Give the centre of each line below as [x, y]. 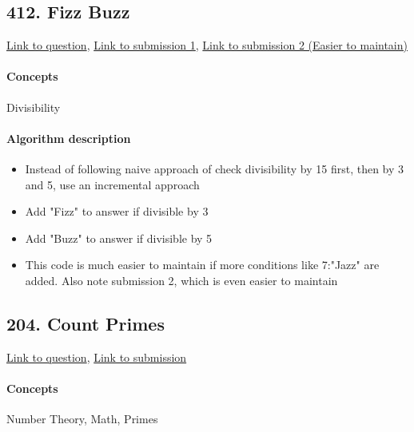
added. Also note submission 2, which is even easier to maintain [181, 280]
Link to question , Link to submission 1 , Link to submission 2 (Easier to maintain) [207, 45]
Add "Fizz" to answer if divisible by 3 [117, 211]
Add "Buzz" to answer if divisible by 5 [119, 238]
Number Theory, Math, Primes [82, 419]
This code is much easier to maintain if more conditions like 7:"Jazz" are [202, 265]
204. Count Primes [86, 323]
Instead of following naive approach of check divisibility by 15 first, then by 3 [215, 168]
